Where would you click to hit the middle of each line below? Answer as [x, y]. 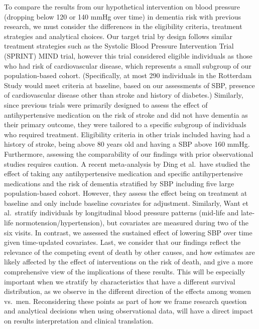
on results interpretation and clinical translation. [79, 320]
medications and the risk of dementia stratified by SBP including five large [119, 183]
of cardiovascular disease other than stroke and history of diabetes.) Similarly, [124, 95]
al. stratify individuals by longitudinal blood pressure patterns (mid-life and [121, 213]
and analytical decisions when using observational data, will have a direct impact [129, 311]
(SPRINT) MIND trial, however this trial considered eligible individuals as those [128, 55]
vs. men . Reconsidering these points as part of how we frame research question [125, 301]
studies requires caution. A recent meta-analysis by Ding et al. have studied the [127, 163]
